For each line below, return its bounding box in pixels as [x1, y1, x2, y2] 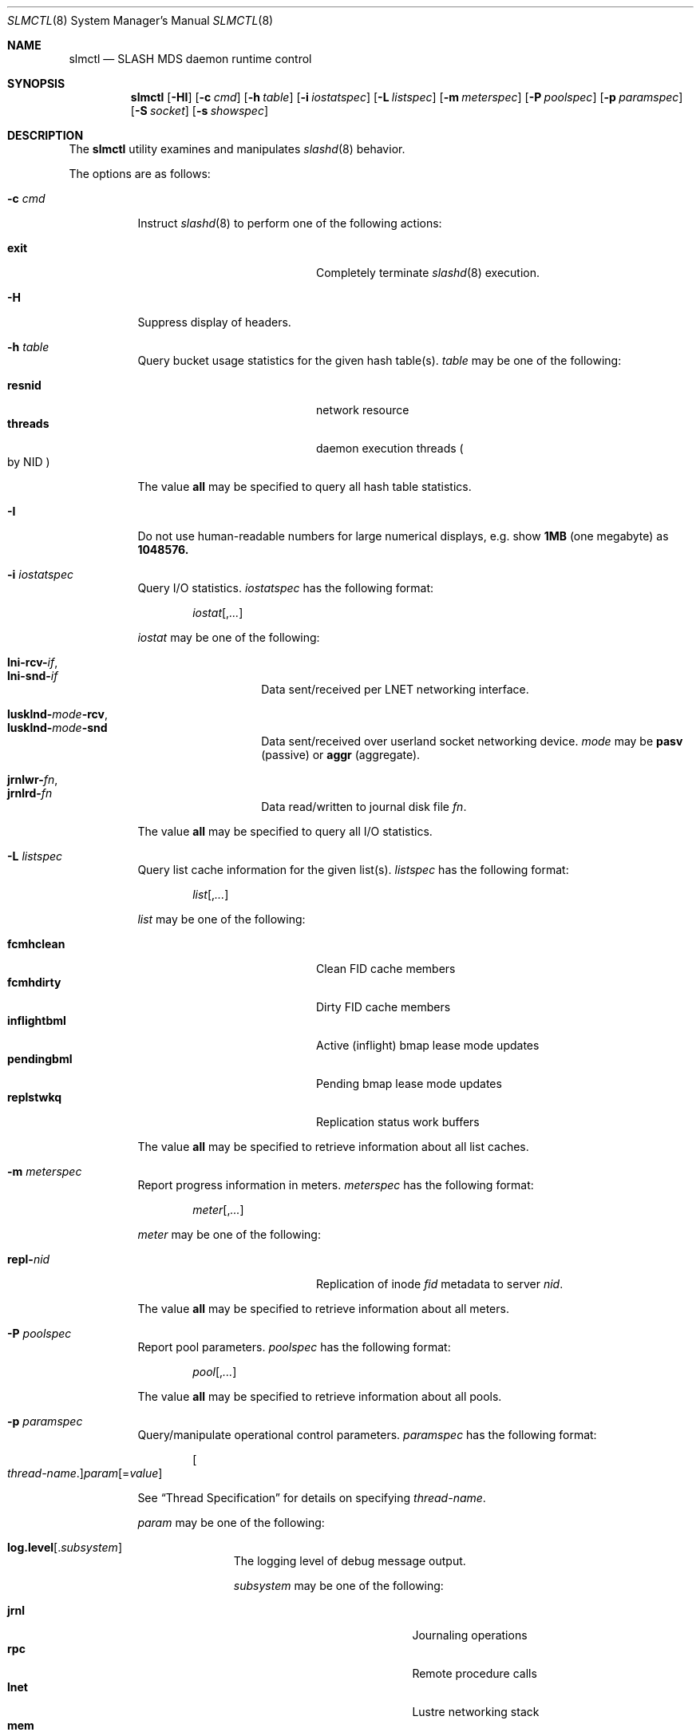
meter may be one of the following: [137, 1228, 321, 1241]
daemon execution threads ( [316, 441, 464, 455]
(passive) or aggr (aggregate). [261, 748, 421, 761]
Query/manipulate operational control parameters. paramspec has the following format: [137, 1428, 597, 1441]
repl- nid [7, 1252, 50, 1266]
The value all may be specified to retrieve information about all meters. [137, 1302, 509, 1315]
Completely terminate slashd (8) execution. [316, 266, 540, 279]
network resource [316, 403, 409, 417]
